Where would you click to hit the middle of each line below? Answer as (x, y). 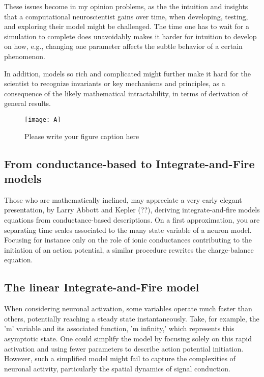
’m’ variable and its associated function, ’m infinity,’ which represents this (119, 328)
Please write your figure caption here (82, 136)
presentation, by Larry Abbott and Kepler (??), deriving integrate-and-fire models (132, 210)
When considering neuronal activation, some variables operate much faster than (128, 308)
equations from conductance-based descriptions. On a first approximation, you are (132, 219)
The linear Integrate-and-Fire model (102, 287)
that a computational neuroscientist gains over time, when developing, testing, (126, 16)
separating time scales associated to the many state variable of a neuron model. (128, 230)
